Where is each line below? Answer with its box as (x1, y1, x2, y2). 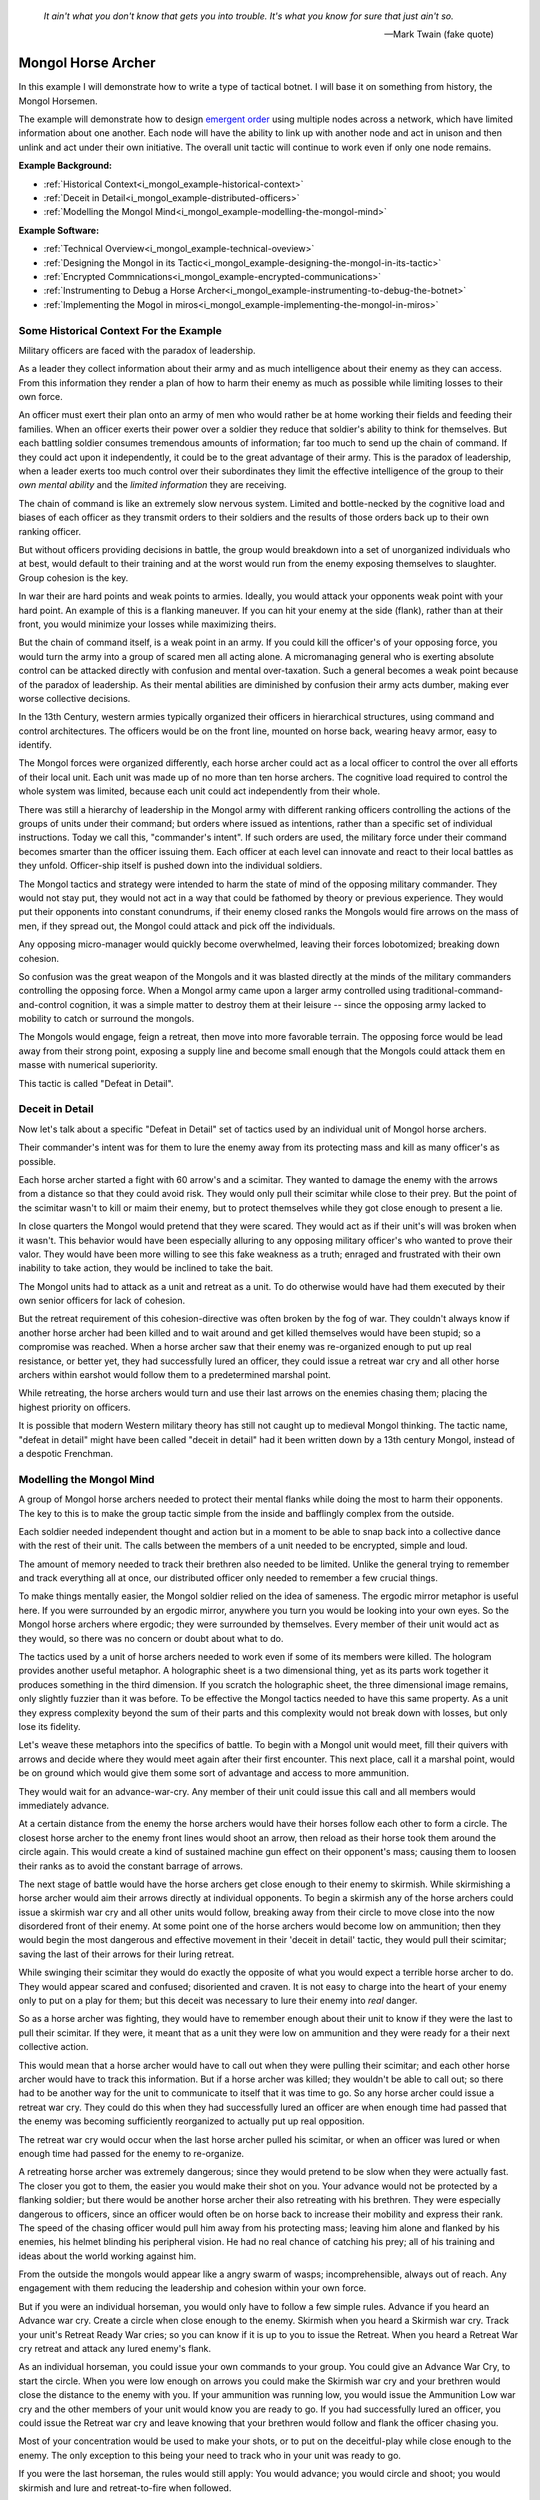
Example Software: (18, 224, 100, 236)
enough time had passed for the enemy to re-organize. (18, 2147, 245, 2159)
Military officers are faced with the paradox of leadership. (18, 344, 256, 356)
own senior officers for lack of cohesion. (18, 1295, 186, 1307)
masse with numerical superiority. (18, 1059, 159, 1071)
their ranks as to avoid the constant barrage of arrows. (18, 1860, 244, 1872)
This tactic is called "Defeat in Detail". (18, 1077, 174, 1089)
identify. (18, 739, 52, 751)
